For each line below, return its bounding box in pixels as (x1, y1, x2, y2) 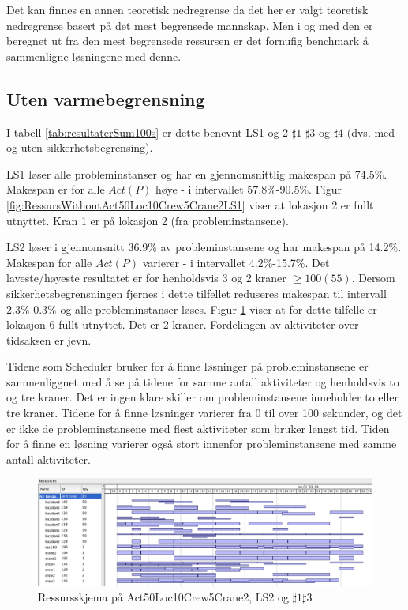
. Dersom (351, 269, 395, 286)
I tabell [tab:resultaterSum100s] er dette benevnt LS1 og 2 (6, 123, 289, 140)
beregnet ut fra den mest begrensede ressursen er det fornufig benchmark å (6, 32, 369, 49)
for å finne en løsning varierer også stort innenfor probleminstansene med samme (6, 435, 397, 452)
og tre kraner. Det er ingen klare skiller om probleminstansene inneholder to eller (6, 389, 399, 405)
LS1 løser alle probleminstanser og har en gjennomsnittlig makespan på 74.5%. (6, 165, 387, 182)
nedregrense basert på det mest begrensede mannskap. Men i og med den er (6, 17, 373, 33)
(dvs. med (346, 123, 395, 140)
